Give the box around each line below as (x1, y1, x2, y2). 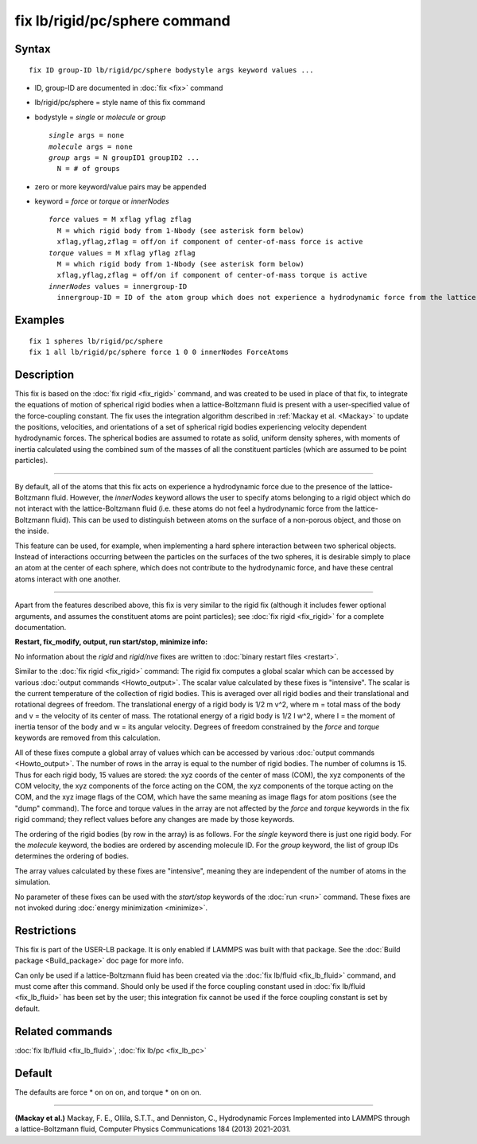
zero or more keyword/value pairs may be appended (34, 181, 207, 191)
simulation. (14, 877, 51, 887)
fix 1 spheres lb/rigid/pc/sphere (29, 337, 163, 345)
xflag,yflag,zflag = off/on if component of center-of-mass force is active (56, 237, 363, 247)
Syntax (14, 42, 51, 56)
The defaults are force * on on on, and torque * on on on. (14, 1087, 202, 1097)
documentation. (14, 622, 67, 632)
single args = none (48, 131, 125, 140)
